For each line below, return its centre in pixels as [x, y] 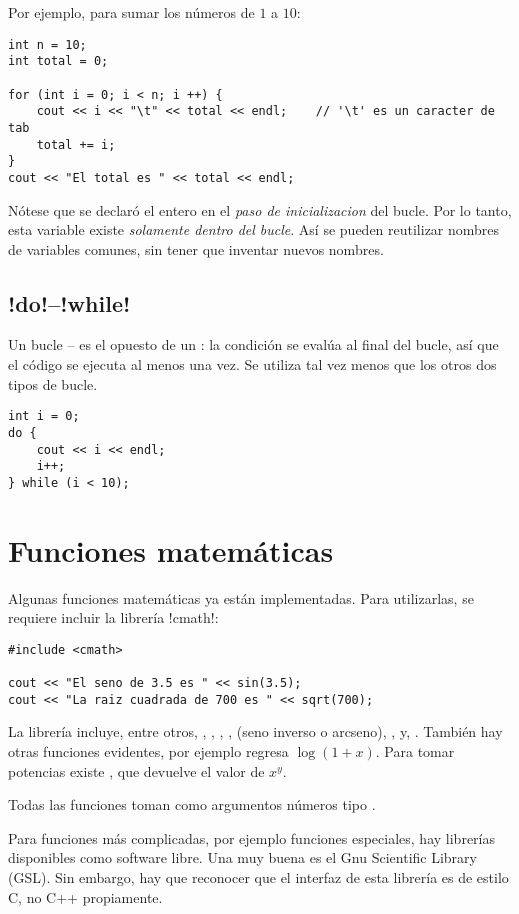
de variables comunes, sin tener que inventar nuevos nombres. [196, 248]
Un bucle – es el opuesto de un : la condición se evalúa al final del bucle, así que [253, 344]
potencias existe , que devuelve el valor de [136, 770]
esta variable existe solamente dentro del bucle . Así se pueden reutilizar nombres [254, 229]
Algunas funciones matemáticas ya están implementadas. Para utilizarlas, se [241, 597]
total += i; [76, 144]
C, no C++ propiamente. [85, 896]
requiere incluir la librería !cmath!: [113, 617]
